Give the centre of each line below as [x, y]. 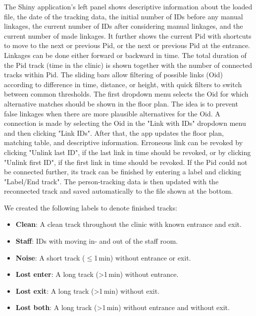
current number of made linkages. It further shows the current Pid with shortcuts [128, 35]
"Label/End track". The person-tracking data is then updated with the [111, 181]
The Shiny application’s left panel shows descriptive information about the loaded [128, 6]
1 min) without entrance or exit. [143, 257]
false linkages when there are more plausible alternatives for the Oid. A [112, 113]
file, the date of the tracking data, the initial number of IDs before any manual [124, 16]
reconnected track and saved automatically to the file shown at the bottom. [119, 191]
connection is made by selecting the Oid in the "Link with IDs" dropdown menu [125, 123]
